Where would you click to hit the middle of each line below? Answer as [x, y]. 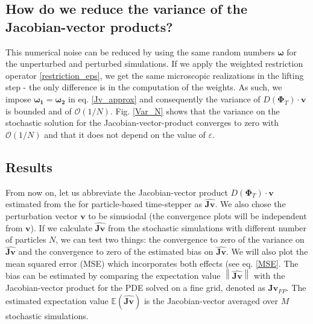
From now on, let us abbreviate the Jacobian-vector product [117, 192]
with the [270, 276]
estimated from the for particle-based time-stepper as [104, 204]
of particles [26, 239]
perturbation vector [42, 215]
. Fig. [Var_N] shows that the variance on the [195, 111]
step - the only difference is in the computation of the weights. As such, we [144, 87]
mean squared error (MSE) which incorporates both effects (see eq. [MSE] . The [152, 263]
